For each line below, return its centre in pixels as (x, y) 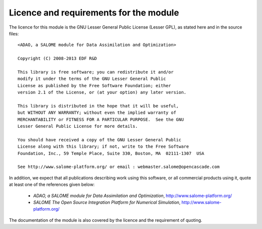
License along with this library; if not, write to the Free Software (103, 147)
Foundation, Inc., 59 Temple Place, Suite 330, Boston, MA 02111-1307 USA (111, 153)
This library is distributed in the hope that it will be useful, (98, 106)
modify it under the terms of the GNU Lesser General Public (92, 79)
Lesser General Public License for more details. (78, 126)
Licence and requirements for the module (94, 13)
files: (14, 33)
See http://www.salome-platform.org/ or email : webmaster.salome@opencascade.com (119, 167)
